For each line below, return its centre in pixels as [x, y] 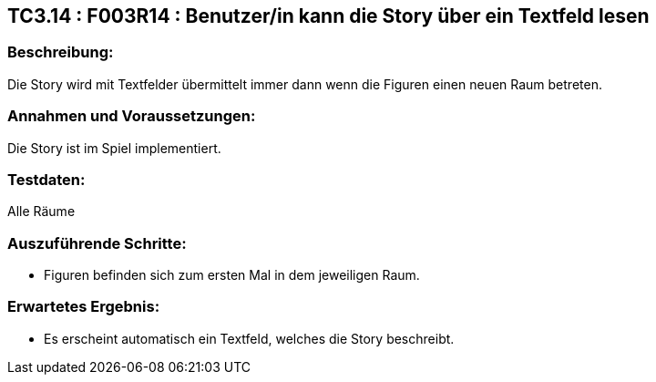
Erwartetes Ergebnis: [84, 307]
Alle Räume [41, 212]
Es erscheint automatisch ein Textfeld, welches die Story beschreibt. [249, 338]
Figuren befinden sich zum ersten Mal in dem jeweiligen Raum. [232, 275]
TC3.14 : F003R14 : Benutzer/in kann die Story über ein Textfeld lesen [328, 16]
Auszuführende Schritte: [97, 243]
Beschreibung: [61, 52]
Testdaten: [46, 179]
